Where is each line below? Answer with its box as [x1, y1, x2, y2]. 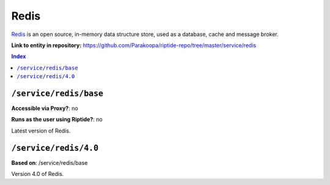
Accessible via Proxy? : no [11, 104, 79, 112]
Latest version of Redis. [11, 127, 71, 134]
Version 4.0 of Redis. [11, 170, 64, 178]
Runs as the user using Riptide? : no [11, 116, 103, 123]
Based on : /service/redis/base [11, 159, 88, 166]
